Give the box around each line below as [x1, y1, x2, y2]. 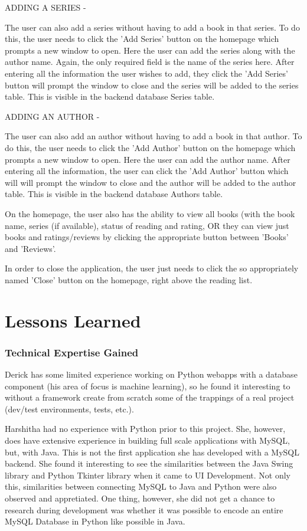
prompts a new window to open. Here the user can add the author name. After [5, 153, 290, 165]
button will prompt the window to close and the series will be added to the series [5, 78, 299, 91]
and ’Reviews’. [5, 242, 56, 254]
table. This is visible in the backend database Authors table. [5, 188, 223, 200]
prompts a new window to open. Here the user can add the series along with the [5, 44, 295, 56]
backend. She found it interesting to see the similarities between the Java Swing [5, 457, 293, 470]
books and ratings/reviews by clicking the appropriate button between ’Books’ [5, 231, 289, 243]
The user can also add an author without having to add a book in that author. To [5, 130, 302, 142]
